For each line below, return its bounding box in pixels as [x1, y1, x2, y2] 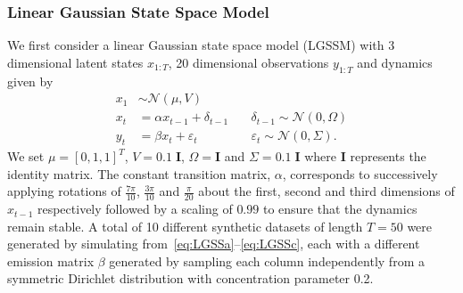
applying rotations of [7, 182, 121, 200]
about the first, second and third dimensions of [198, 182, 455, 200]
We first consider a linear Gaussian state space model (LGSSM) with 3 [7, 36, 395, 54]
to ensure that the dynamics [262, 199, 418, 218]
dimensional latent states [7, 53, 144, 71]
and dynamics [357, 53, 433, 71]
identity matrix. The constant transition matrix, [7, 164, 271, 183]
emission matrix [7, 251, 95, 270]
